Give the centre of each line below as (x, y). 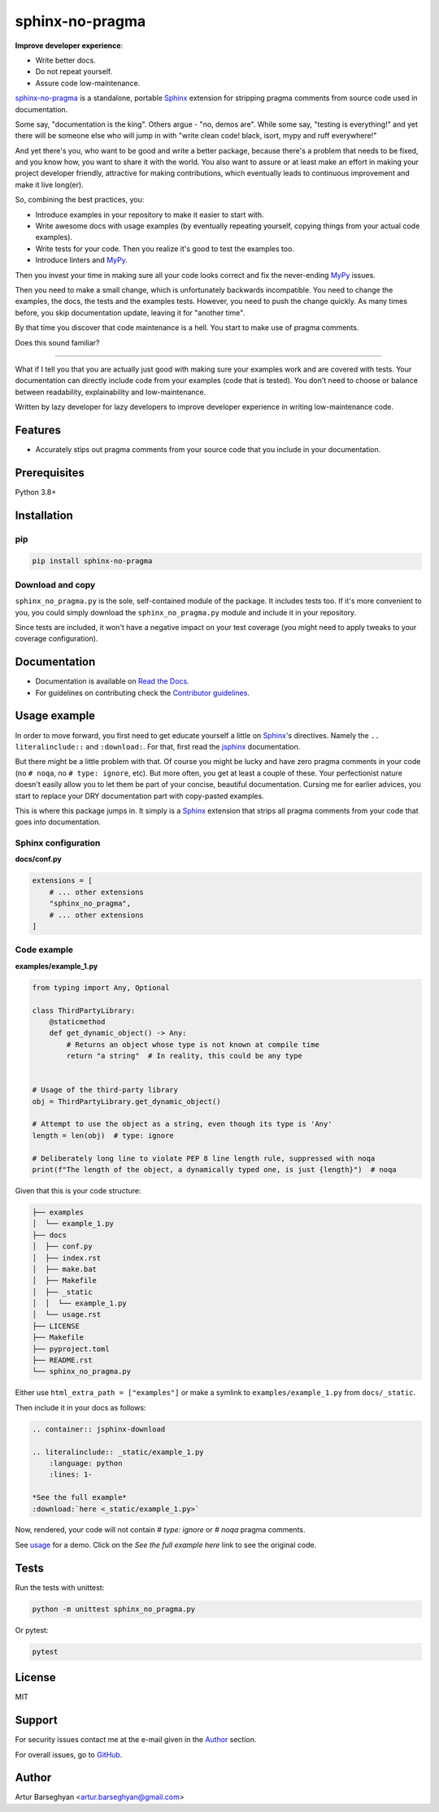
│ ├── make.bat (65, 1269)
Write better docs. (66, 60)
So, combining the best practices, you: (80, 200)
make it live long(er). (50, 185)
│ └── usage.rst (67, 1314)
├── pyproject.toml (71, 1349)
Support (36, 1721)
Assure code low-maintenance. (88, 83)
